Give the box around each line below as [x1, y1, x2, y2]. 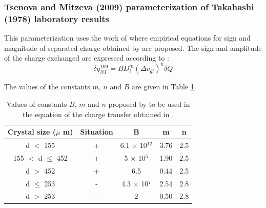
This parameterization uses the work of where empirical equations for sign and [4, 32, 251, 43]
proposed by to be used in [108, 99, 190, 109]
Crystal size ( [8, 126, 56, 137]
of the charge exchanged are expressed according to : [4, 52, 169, 63]
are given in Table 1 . [131, 81, 196, 92]
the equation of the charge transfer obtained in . [23, 108, 174, 119]
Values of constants [6, 99, 67, 109]
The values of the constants [4, 81, 90, 92]
